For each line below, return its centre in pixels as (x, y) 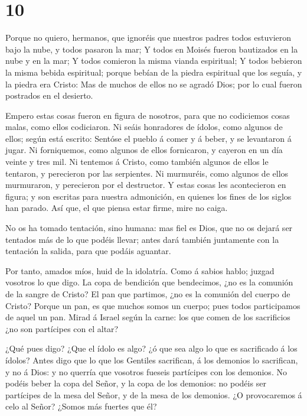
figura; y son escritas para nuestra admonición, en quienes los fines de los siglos (148, 196)
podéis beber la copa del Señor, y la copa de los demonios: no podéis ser (136, 383)
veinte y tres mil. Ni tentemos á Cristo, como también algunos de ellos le (137, 162)
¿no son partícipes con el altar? (62, 328)
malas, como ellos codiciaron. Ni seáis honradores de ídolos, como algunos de (144, 127)
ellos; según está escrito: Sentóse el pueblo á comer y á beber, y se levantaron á (148, 138)
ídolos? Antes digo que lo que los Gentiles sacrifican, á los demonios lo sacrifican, (152, 360)
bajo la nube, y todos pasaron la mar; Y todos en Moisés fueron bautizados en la (152, 49)
